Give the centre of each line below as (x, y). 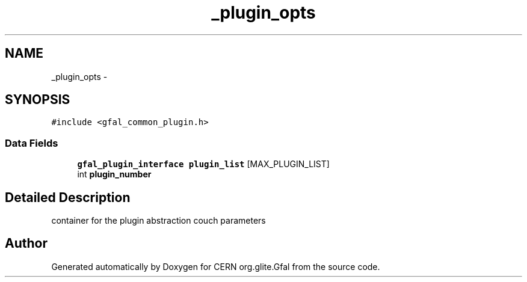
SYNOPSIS (38, 100)
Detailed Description (68, 197)
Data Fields (32, 143)
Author (26, 244)
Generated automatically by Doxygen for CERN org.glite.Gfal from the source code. (216, 266)
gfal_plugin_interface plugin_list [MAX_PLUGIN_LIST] (203, 164)
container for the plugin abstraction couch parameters (159, 221)
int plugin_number (114, 174)
